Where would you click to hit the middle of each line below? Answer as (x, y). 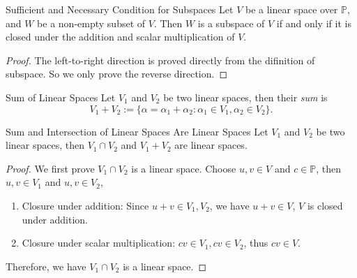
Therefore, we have (46, 266)
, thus (256, 243)
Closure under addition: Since (85, 205)
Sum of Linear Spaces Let (61, 97)
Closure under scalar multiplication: (99, 243)
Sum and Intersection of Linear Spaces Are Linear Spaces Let (137, 131)
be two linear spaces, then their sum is (245, 97)
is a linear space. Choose (184, 168)
